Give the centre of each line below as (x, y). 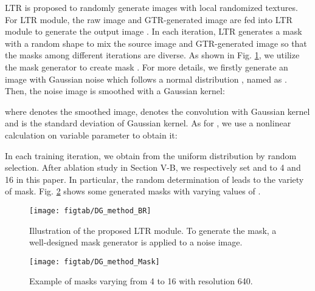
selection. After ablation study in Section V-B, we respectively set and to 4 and (153, 167)
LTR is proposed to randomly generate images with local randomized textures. (151, 7)
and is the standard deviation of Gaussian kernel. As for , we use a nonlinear (148, 123)
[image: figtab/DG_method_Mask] (95, 262)
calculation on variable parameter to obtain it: (91, 135)
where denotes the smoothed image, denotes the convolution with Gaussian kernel (157, 111)
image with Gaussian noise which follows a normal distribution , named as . (146, 79)
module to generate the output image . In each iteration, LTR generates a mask (154, 31)
